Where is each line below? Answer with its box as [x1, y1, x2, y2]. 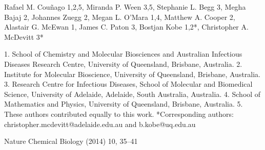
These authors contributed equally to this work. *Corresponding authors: [4, 108, 234, 119]
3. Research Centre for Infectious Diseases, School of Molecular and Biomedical [4, 79, 253, 89]
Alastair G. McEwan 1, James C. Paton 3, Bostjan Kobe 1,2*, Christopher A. [4, 21, 249, 32]
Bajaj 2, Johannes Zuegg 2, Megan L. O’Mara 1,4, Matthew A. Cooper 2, [4, 11, 235, 22]
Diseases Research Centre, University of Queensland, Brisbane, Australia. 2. [4, 58, 242, 69]
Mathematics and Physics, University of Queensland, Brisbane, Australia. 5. [4, 98, 243, 109]
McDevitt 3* [4, 31, 44, 42]
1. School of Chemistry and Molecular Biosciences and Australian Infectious [4, 48, 242, 59]
